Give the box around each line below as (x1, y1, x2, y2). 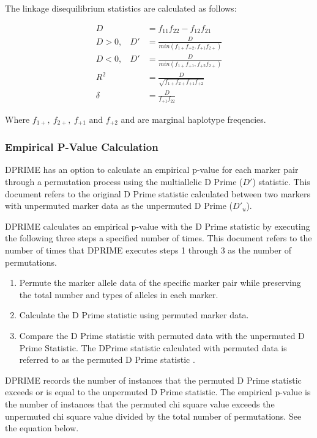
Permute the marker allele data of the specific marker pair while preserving (19, 276, 301, 289)
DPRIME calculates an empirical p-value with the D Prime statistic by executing (5, 219, 310, 232)
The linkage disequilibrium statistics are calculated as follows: (5, 2, 237, 14)
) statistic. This (252, 175, 310, 188)
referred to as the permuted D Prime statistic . (19, 353, 195, 366)
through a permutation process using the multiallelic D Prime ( (5, 175, 243, 188)
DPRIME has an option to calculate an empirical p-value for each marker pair (5, 163, 299, 176)
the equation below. (5, 422, 79, 434)
